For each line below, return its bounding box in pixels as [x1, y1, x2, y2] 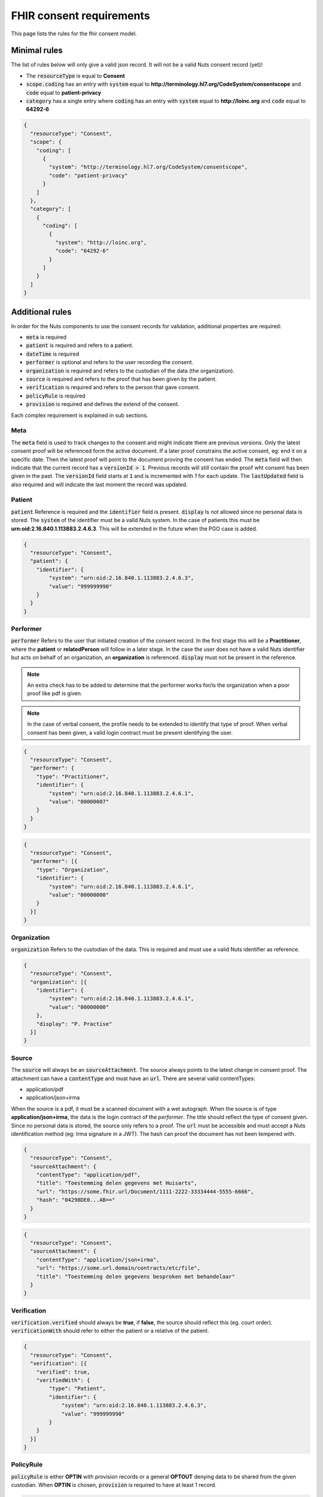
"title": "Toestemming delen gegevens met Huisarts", [36, 1180, 197, 1187]
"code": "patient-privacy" [48, 172, 128, 179]
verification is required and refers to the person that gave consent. [26, 384, 200, 391]
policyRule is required [26, 392, 86, 399]
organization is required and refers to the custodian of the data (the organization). [26, 367, 234, 374]
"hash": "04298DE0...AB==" [36, 1196, 116, 1204]
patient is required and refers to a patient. [26, 342, 134, 349]
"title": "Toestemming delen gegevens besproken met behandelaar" [36, 1273, 236, 1280]
